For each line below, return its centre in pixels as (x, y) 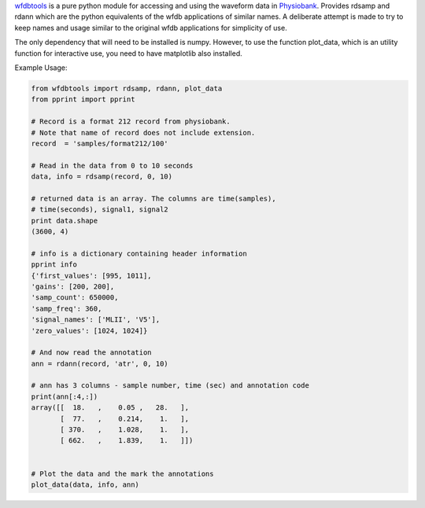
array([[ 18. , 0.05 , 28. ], (110, 408)
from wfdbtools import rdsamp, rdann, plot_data (127, 88)
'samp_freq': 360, (67, 308)
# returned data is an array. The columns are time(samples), (153, 198)
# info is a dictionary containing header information (139, 253)
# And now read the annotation (92, 353)
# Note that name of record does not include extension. (143, 133)
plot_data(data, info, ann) (85, 485)
